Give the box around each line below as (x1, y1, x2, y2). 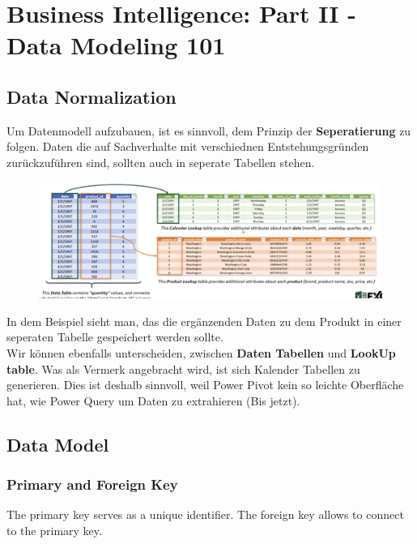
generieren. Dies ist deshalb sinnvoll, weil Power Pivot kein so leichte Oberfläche (6, 376, 404, 393)
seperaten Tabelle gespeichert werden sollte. (6, 328, 223, 345)
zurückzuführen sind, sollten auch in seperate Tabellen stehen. (6, 153, 315, 170)
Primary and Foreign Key (6, 474, 178, 495)
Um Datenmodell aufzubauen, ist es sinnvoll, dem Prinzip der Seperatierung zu (6, 122, 411, 139)
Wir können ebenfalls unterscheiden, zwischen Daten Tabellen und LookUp (6, 345, 396, 361)
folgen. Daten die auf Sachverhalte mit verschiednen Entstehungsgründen (6, 138, 369, 155)
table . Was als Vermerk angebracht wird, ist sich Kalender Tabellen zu (6, 360, 360, 377)
